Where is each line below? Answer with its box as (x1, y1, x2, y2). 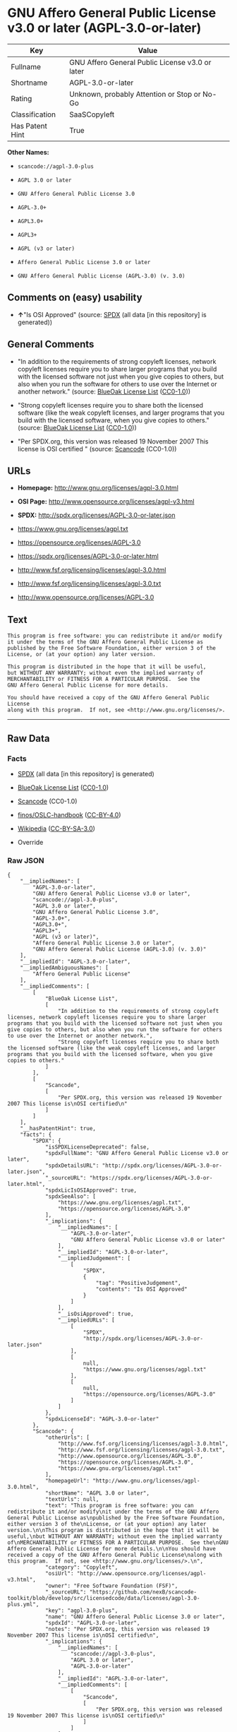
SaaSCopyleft (69, 109, 115, 119)
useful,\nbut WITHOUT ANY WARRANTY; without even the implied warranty (7, 1533, 222, 1541)
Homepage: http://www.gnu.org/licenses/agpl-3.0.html (17, 484, 178, 492)
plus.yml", (7, 1601, 39, 1608)
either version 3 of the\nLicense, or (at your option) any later (7, 1521, 207, 1528)
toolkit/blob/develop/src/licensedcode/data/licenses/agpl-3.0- (7, 1595, 200, 1602)
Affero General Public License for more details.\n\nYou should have (7, 1546, 217, 1553)
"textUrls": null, (44, 1496, 99, 1503)
